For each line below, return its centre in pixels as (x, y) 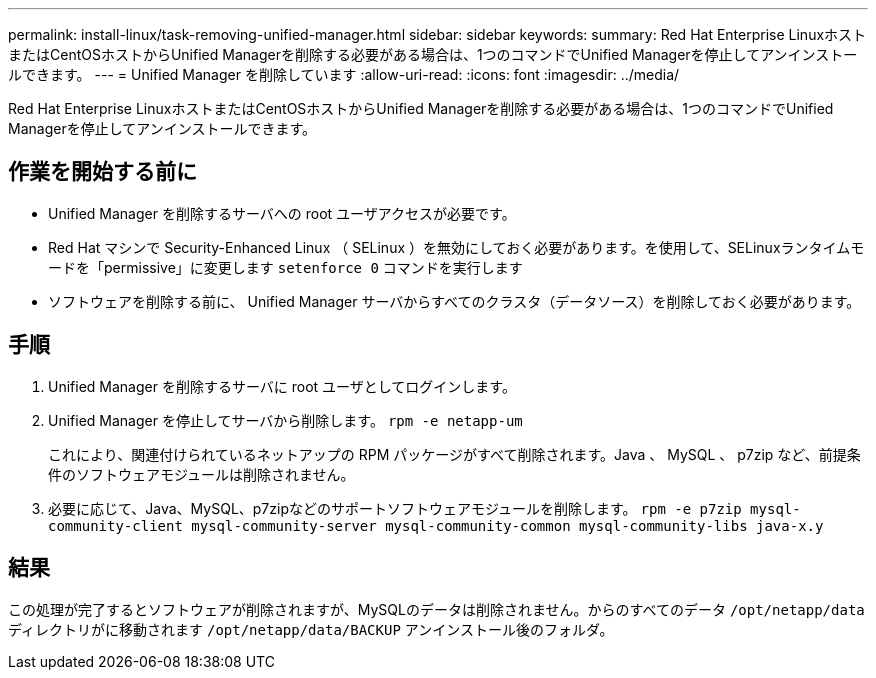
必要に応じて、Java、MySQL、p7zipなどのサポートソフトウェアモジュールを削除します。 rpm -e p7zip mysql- (424, 508)
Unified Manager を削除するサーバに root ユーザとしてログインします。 (282, 386)
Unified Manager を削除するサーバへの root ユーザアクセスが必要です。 (282, 213)
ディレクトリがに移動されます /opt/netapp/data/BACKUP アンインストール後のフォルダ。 (311, 629)
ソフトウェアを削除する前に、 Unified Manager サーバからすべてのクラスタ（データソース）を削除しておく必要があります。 (454, 301)
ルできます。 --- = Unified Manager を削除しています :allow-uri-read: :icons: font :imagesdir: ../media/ (344, 74)
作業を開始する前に (102, 172)
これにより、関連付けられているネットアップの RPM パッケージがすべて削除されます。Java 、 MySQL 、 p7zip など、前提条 (454, 454)
